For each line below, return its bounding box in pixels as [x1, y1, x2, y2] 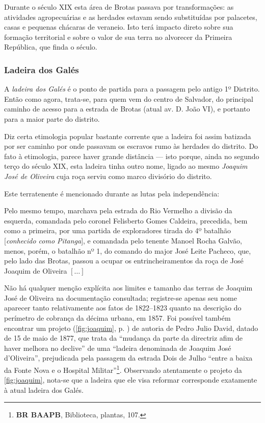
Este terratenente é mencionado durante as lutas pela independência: [4, 188, 220, 198]
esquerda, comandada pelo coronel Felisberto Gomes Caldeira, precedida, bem [4, 215, 248, 226]
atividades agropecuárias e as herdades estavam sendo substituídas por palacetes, [4, 11, 257, 22]
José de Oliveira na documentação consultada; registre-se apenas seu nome [4, 292, 237, 303]
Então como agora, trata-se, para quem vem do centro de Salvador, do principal [4, 93, 253, 104]
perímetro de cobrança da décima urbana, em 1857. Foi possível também [4, 313, 231, 323]
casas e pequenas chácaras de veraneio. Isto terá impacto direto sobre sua [4, 21, 233, 32]
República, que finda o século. [4, 41, 97, 52]
